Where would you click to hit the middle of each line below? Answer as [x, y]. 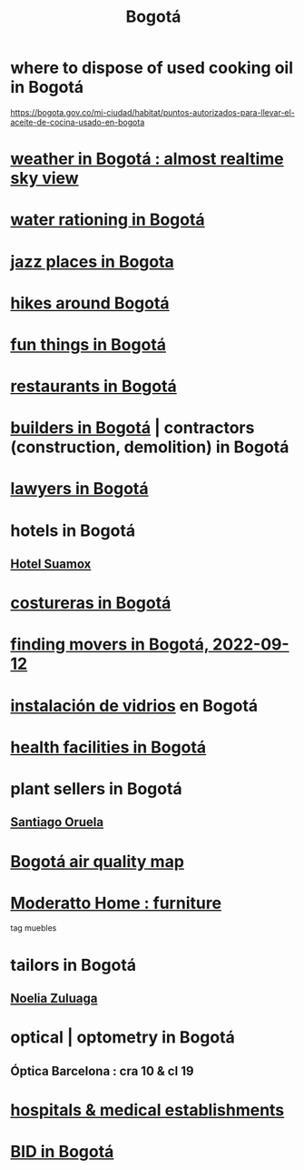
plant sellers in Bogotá [96, 788]
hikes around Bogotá [90, 303]
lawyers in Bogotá [79, 489]
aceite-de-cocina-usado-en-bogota [78, 122]
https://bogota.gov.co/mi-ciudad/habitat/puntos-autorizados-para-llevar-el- [153, 112]
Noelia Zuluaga [54, 999]
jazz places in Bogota [93, 262]
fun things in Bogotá [88, 344]
